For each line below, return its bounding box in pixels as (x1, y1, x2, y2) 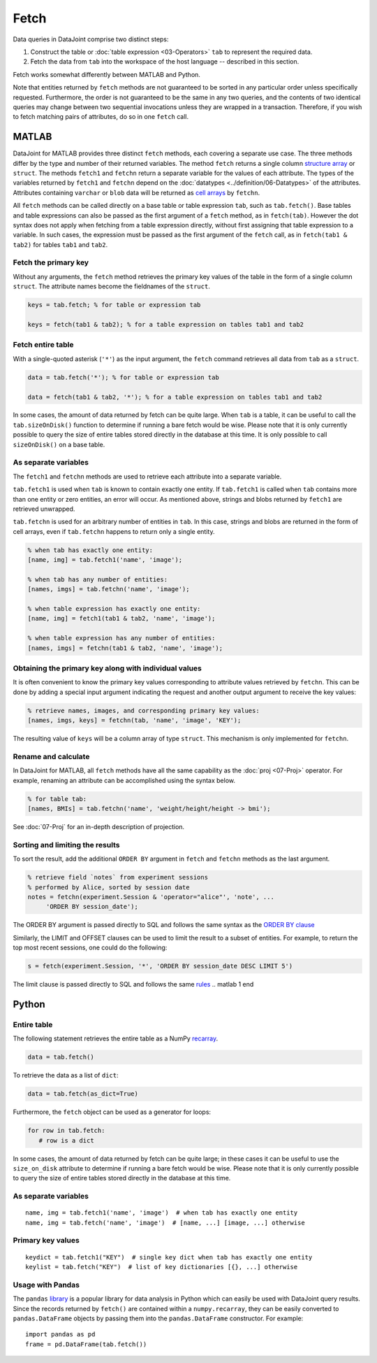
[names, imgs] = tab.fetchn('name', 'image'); (27, 585, 190, 593)
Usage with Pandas (13, 1280, 80, 1290)
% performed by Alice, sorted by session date (27, 883, 190, 891)
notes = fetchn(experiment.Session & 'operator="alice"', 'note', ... (27, 893, 275, 901)
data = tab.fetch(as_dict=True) (27, 1090, 139, 1098)
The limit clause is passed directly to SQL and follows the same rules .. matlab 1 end (13, 980, 254, 989)
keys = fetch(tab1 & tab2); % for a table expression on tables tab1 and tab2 (27, 320, 304, 328)
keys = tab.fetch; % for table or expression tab (27, 301, 201, 309)
